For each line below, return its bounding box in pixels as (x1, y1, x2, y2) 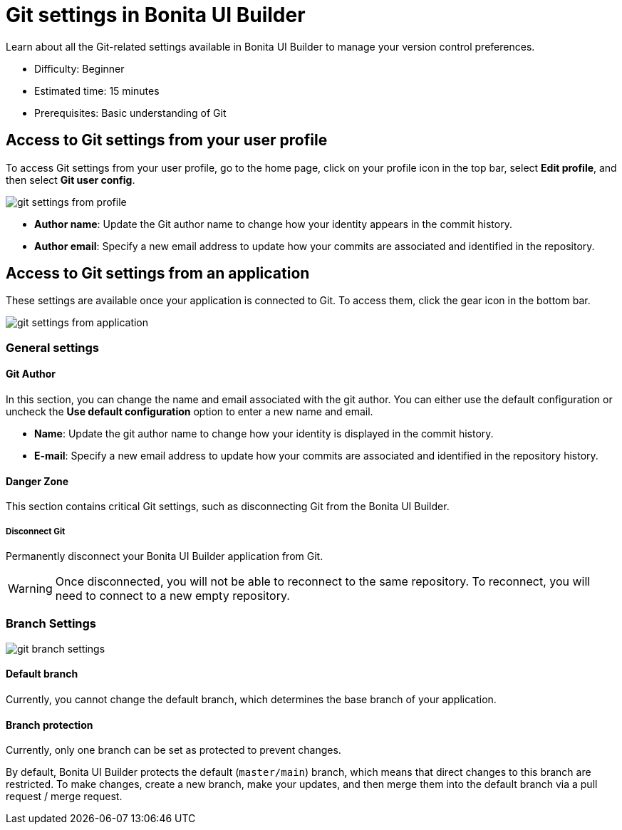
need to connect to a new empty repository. (55, 588, 290, 603)
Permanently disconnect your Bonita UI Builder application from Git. (6, 550, 323, 563)
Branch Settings (6, 616, 97, 631)
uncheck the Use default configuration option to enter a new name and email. (6, 405, 373, 418)
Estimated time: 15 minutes (34, 84, 160, 97)
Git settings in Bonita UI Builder (6, 3, 306, 27)
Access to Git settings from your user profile (6, 131, 328, 150)
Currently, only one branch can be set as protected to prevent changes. (6, 744, 341, 757)
